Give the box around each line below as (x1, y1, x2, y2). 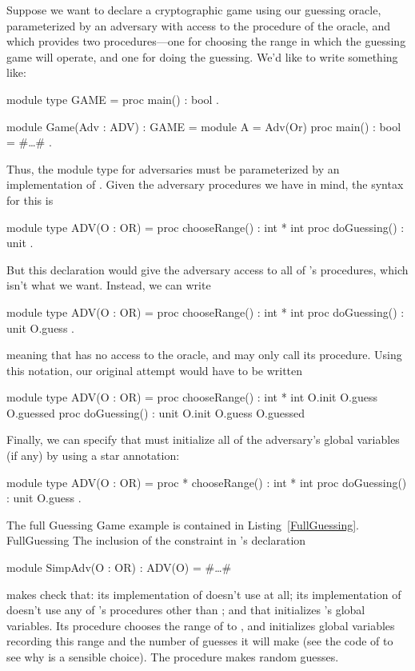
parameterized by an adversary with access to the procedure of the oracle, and (6, 17, 390, 34)
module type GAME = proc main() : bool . (6, 90, 220, 107)
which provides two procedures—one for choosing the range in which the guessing (6, 33, 406, 50)
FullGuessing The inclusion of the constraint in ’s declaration (6, 532, 306, 549)
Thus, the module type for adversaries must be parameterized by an (6, 160, 340, 177)
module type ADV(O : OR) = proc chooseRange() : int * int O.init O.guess (6, 389, 378, 405)
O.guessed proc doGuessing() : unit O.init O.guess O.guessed (6, 404, 305, 421)
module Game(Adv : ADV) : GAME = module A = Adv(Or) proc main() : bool (6, 118, 401, 134)
